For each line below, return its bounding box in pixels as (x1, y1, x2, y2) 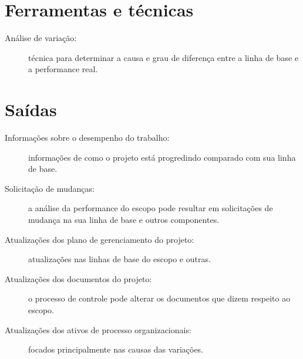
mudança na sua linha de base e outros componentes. (28, 214, 220, 225)
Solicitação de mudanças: (5, 182, 95, 194)
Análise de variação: (5, 32, 77, 44)
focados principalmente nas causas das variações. (28, 343, 204, 355)
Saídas (5, 97, 57, 121)
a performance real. (28, 63, 98, 75)
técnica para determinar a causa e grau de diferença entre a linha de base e (28, 51, 299, 63)
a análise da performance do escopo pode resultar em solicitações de (28, 202, 273, 214)
